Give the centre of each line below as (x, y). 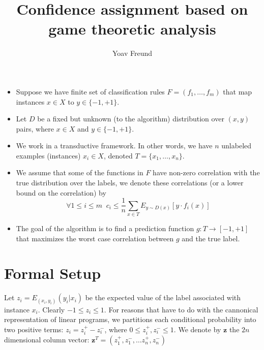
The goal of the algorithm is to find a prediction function (105, 228)
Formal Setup (53, 273)
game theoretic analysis (132, 29)
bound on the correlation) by (61, 192)
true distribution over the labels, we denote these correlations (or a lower (130, 183)
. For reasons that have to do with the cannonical (181, 309)
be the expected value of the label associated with (163, 297)
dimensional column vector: (47, 340)
